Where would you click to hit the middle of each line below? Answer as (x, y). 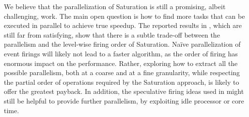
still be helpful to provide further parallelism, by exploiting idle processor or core (124, 100)
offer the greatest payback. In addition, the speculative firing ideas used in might (124, 91)
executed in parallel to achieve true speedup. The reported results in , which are (123, 25)
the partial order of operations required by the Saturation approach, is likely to (122, 82)
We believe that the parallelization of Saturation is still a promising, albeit (115, 6)
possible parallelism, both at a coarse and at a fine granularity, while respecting (122, 72)
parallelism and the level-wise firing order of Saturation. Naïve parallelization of (122, 44)
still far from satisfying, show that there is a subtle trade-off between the (112, 34)
